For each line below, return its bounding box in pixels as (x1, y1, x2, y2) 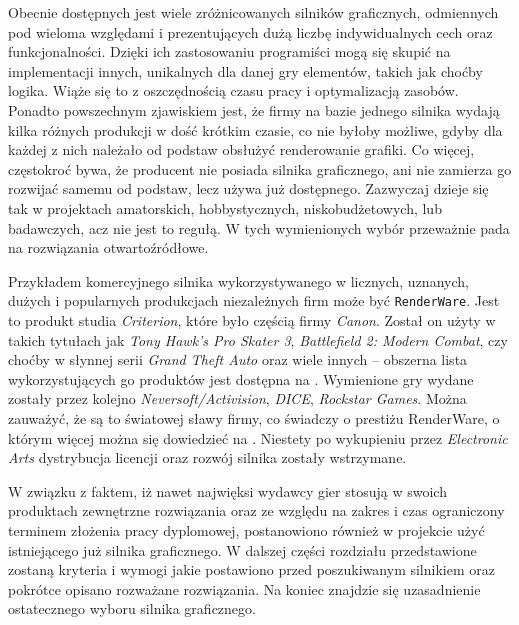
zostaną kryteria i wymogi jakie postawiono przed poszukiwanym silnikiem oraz (8, 559, 495, 580)
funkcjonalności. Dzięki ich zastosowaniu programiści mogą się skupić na (8, 41, 451, 62)
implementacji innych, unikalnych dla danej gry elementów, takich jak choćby (8, 60, 483, 81)
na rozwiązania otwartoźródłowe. (8, 237, 209, 258)
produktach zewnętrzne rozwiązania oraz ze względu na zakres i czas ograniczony (8, 500, 505, 521)
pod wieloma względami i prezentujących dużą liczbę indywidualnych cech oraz (8, 21, 493, 42)
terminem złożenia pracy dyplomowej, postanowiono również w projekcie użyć (8, 519, 485, 540)
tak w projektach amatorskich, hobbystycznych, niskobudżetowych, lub (8, 197, 442, 218)
